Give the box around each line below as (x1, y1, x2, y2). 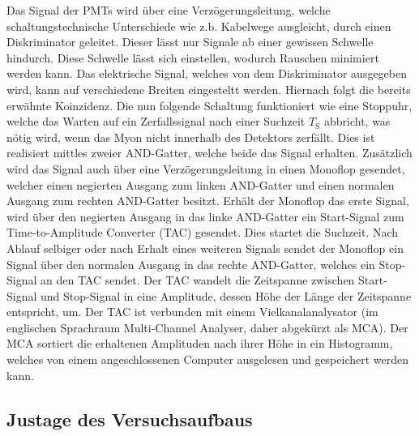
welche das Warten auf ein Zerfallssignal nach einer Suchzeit (6, 113, 306, 130)
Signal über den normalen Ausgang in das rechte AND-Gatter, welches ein (6, 255, 375, 272)
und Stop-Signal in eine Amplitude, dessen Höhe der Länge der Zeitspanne (41, 287, 412, 304)
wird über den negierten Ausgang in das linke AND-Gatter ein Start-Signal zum (6, 207, 404, 224)
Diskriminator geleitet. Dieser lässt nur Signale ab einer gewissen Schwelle (6, 33, 374, 50)
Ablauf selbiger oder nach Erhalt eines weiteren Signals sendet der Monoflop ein (6, 239, 404, 256)
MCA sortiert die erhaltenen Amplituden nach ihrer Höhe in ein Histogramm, (6, 335, 393, 352)
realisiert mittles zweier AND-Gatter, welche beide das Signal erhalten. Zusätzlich (6, 144, 413, 161)
